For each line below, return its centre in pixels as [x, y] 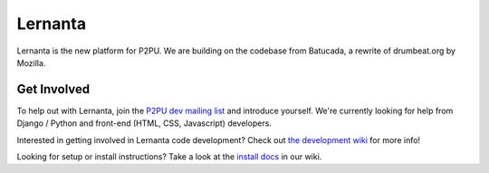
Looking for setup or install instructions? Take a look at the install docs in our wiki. [169, 157]
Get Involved [53, 89]
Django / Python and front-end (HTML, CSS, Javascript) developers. [144, 123]
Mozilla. [31, 62]
